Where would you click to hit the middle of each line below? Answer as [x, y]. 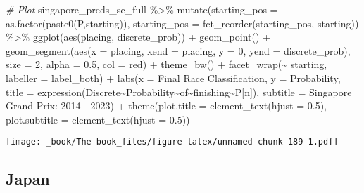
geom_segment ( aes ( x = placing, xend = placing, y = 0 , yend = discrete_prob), [178, 50]
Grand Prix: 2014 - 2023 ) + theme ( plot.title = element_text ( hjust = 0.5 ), [166, 106]
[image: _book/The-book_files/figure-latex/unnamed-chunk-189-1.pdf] [172, 142]
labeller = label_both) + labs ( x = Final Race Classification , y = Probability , [173, 78]
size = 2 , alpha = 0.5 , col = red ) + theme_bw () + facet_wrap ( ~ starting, [167, 64]
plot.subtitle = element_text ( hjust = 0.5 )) [98, 119]
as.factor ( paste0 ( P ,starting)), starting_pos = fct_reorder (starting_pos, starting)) [182, 23]
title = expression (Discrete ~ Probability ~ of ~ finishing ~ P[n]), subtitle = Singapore [179, 92]
